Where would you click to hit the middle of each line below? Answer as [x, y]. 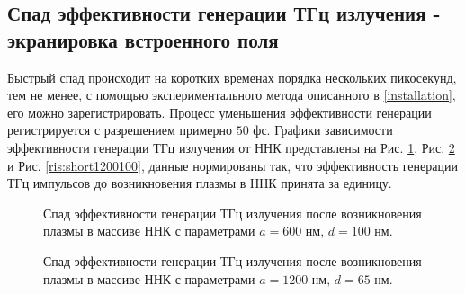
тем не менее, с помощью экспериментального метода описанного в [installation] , [232, 95]
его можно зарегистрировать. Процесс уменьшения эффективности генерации [219, 112]
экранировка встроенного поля [143, 39]
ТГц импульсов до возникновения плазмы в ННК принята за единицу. [200, 183]
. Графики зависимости [330, 130]
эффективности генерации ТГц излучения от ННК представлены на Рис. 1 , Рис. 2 [231, 147]
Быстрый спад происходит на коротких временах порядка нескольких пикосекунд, [232, 77]
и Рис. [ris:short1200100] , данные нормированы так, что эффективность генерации [232, 165]
